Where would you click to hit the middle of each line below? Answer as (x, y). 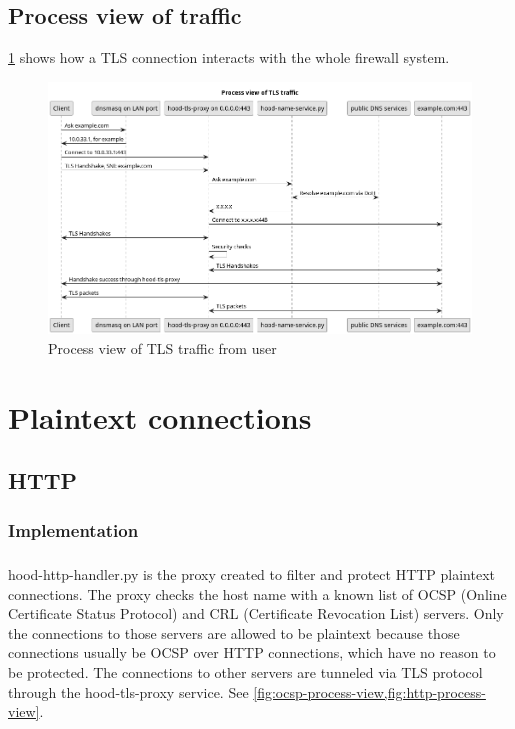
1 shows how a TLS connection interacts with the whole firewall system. (229, 57)
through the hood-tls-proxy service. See (128, 691)
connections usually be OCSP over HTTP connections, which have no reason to (252, 652)
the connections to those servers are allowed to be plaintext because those (234, 632)
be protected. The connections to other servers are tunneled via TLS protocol (245, 672)
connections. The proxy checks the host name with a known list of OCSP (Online (257, 593)
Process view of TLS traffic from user (162, 348)
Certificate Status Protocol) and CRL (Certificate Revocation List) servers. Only (256, 613)
